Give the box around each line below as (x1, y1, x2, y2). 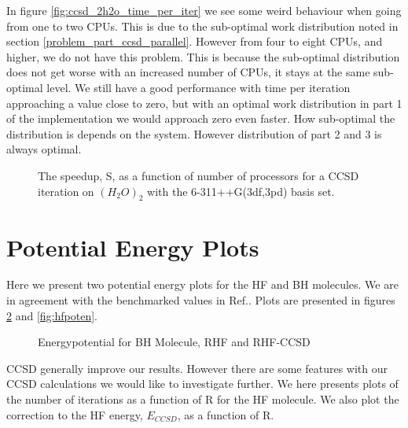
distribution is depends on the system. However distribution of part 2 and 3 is (6, 125, 382, 142)
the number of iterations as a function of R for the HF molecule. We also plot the (6, 391, 399, 408)
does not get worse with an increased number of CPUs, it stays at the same (6, 64, 370, 80)
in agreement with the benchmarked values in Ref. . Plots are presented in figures (6, 292, 395, 308)
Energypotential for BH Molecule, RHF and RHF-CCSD (38, 334, 311, 350)
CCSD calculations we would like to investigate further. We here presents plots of (6, 375, 399, 392)
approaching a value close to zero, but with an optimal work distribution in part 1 (6, 94, 402, 111)
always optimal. (6, 141, 82, 157)
